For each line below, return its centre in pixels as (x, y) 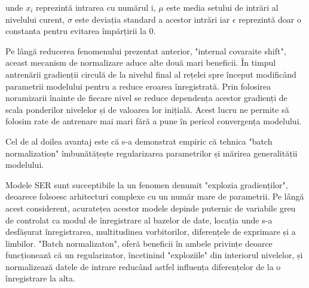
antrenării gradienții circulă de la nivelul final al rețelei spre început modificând (151, 74)
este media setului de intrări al (222, 7)
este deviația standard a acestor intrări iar (152, 19)
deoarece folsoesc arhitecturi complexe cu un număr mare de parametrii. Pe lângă (155, 196)
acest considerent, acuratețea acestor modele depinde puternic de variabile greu (151, 208)
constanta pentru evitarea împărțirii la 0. (81, 31)
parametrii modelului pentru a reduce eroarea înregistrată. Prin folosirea (138, 86)
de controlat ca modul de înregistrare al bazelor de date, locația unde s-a (139, 220)
